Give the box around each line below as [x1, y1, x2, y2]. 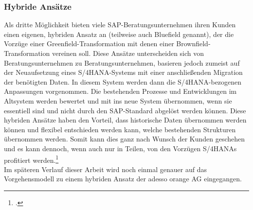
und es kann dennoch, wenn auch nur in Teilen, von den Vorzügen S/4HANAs [4, 143, 237, 153]
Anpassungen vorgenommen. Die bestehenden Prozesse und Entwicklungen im [4, 86, 237, 96]
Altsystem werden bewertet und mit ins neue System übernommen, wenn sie [4, 95, 232, 105]
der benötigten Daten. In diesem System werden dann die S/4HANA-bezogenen [4, 76, 242, 87]
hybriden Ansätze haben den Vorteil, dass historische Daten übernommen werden [4, 115, 247, 125]
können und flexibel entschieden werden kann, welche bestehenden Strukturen [4, 124, 236, 134]
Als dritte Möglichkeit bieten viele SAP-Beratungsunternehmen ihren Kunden [4, 19, 236, 30]
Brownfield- [176, 38, 211, 49]
